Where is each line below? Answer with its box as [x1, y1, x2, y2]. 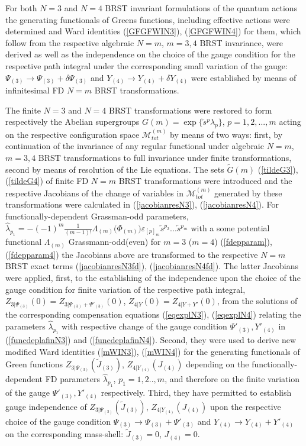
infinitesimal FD [5, 84, 65, 96]
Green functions [5, 358, 63, 370]
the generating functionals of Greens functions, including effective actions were [5, 13, 290, 25]
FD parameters [45, 373, 100, 385]
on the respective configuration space [5, 128, 140, 140]
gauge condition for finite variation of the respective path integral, [5, 283, 246, 295]
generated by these [214, 186, 282, 199]
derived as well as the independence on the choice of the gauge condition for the [5, 48, 295, 60]
